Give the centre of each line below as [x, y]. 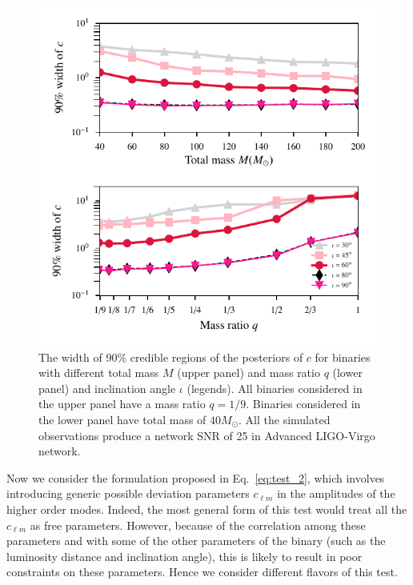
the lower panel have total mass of [122, 419]
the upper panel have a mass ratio [122, 404]
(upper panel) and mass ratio [249, 373]
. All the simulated [285, 419]
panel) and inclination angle [107, 388]
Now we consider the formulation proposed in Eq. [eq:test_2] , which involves [196, 477]
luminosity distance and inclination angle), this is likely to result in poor [184, 556]
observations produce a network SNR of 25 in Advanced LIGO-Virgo [207, 435]
